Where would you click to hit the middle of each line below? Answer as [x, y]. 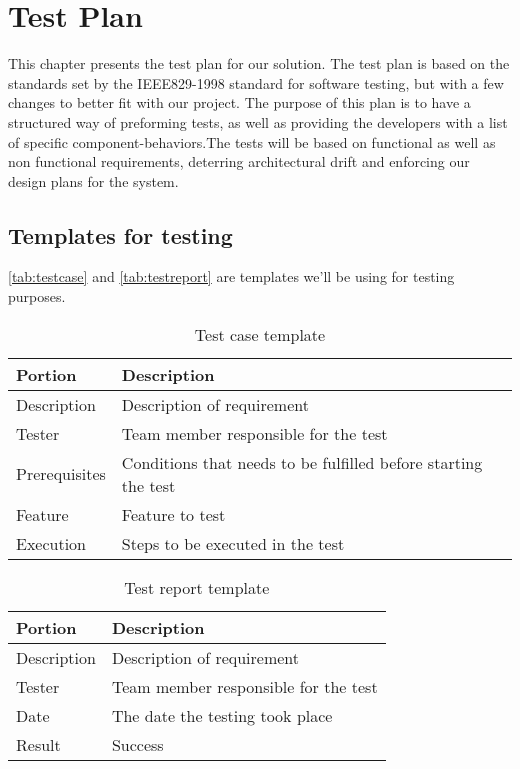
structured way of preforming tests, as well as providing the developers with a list [258, 121]
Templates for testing [120, 234]
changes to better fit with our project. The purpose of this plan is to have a [239, 102]
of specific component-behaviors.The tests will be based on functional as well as [252, 141]
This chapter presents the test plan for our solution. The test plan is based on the [259, 63]
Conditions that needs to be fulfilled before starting [302, 462]
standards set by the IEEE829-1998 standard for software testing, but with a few [256, 82]
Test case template [260, 334]
